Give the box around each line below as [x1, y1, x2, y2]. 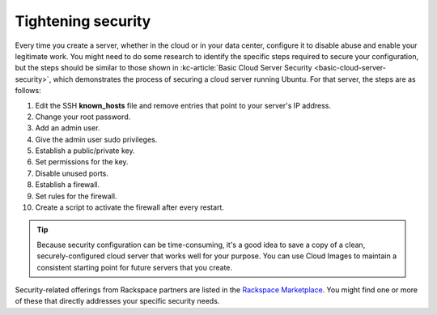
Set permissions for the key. [35, 157, 129, 167]
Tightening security [15, 12, 151, 30]
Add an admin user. [35, 123, 100, 133]
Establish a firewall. [35, 180, 100, 189]
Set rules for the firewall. [35, 191, 117, 201]
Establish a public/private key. [35, 146, 135, 155]
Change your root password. [35, 112, 131, 121]
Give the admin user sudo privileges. [35, 134, 158, 144]
